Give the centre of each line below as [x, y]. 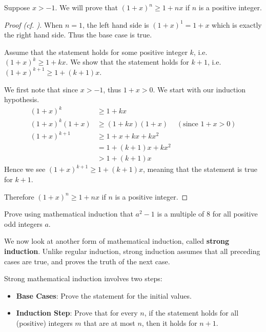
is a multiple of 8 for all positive [207, 214]
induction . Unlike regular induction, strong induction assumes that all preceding [132, 251]
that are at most [109, 323]
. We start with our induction [199, 89]
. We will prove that [87, 7]
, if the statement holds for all [191, 313]
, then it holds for [169, 323]
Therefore [19, 196]
